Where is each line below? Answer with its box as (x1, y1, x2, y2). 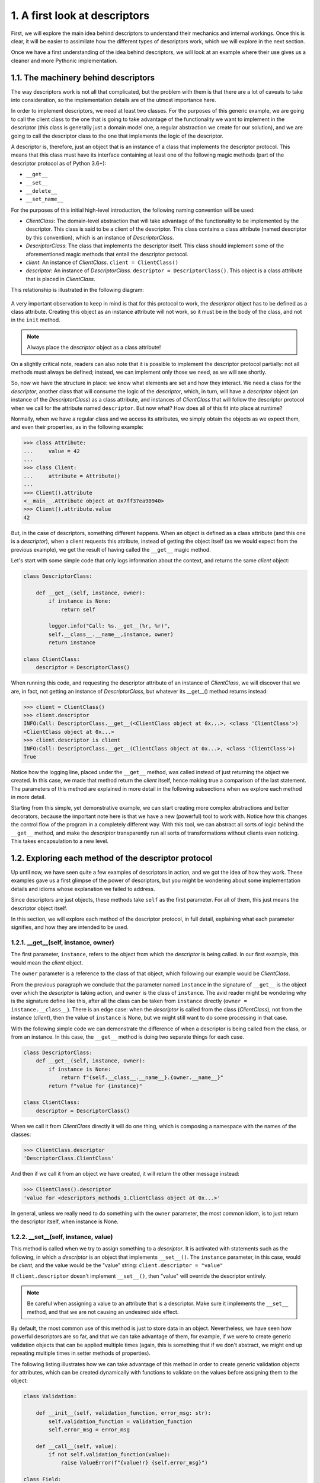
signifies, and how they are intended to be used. (11, 924, 129, 931)
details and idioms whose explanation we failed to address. (11, 885, 155, 892)
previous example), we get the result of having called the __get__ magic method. (11, 546, 212, 553)
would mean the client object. (11, 959, 84, 966)
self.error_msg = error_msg (48, 1426, 130, 1433)
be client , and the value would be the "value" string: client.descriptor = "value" (11, 1262, 223, 1269)
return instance (48, 639, 96, 646)
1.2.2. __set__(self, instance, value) (11, 1233, 113, 1241)
